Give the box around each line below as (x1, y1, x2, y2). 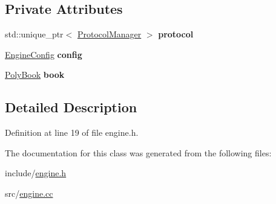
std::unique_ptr (5, 28, 64, 40)
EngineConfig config (5, 48, 82, 60)
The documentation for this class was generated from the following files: (5, 146, 272, 159)
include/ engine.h (5, 167, 67, 179)
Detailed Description (5, 98, 137, 116)
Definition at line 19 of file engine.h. (5, 126, 139, 139)
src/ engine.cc (5, 186, 53, 199)
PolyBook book (5, 68, 65, 81)
